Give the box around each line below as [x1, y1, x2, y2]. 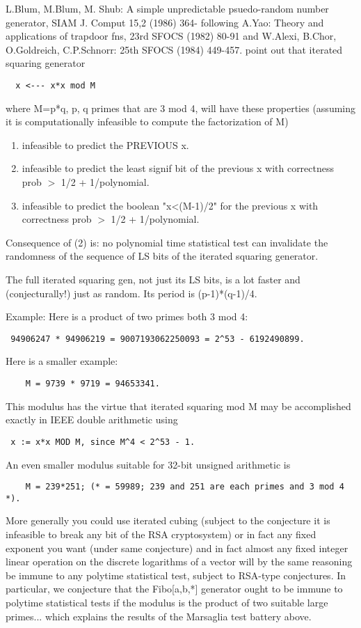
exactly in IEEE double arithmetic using [6, 412, 178, 427]
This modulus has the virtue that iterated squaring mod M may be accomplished [6, 398, 351, 413]
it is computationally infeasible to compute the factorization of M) [6, 114, 289, 129]
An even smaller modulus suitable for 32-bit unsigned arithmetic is [6, 457, 291, 471]
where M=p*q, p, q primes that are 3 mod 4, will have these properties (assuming [6, 100, 356, 115]
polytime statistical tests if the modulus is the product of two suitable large [6, 595, 328, 609]
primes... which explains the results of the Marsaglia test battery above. [6, 609, 312, 623]
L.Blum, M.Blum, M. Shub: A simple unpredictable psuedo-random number [6, 1, 329, 15]
